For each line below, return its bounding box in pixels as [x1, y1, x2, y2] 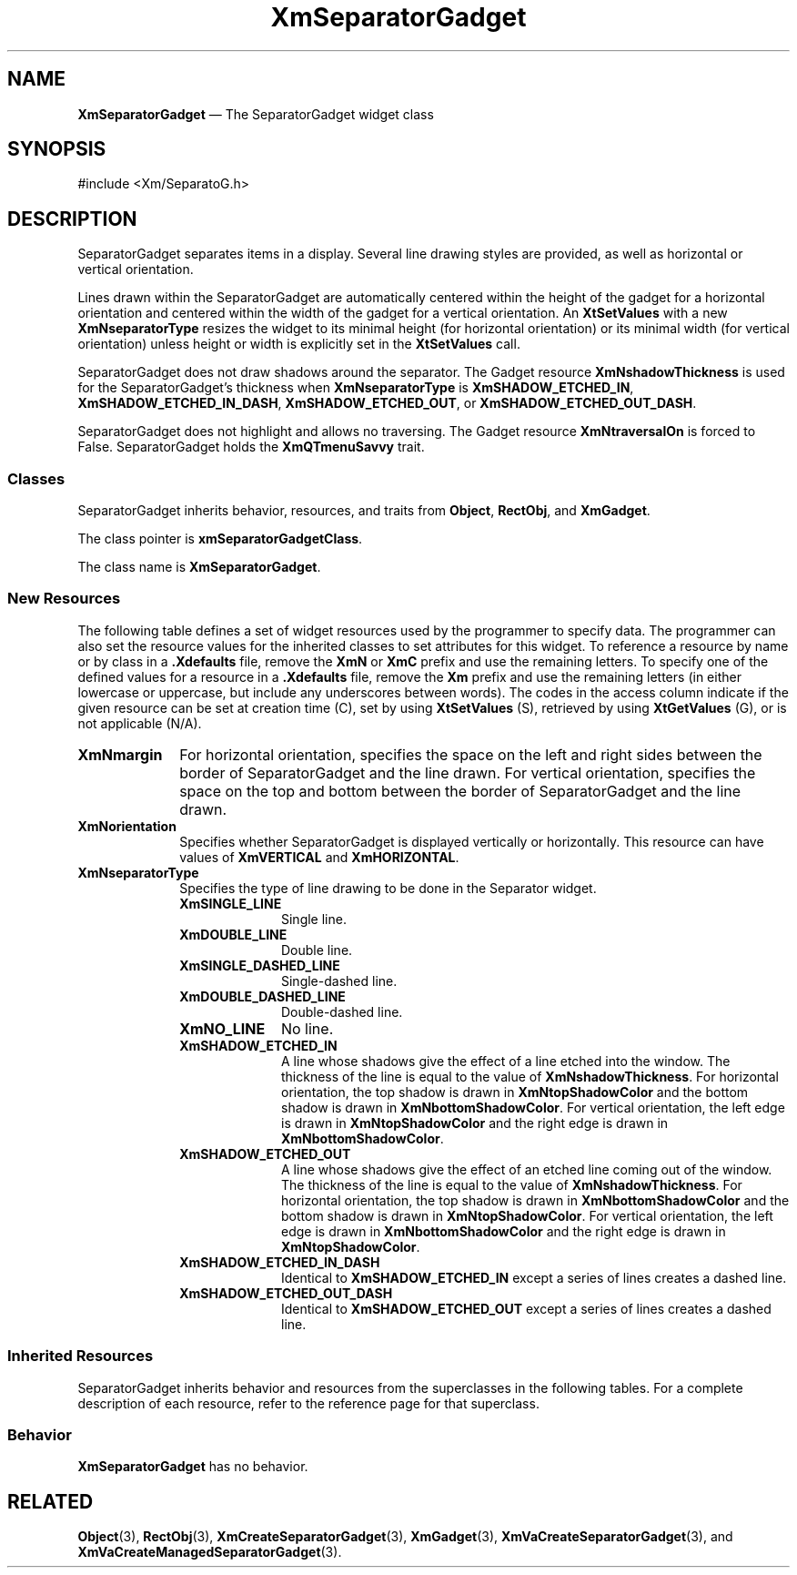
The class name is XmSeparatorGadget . [77, 559, 321, 575]
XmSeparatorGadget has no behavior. [77, 1458, 308, 1475]
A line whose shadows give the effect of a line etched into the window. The [281, 1052, 731, 1069]
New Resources [7, 589, 121, 608]
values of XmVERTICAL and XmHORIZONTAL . [179, 848, 459, 865]
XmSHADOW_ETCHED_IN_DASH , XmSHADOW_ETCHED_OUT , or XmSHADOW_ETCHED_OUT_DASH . [77, 395, 697, 412]
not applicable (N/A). [77, 715, 202, 731]
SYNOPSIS [7, 137, 106, 161]
